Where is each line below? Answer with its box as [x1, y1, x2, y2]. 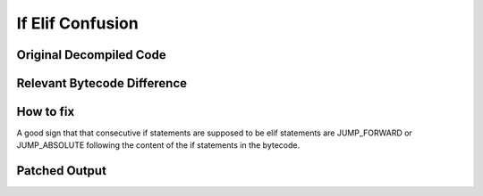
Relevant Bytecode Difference [16, 76, 188, 91]
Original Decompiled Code [16, 47, 166, 62]
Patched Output [16, 163, 107, 178]
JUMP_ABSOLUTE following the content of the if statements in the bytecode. [16, 140, 301, 151]
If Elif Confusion [16, 13, 139, 33]
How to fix [16, 104, 75, 119]
